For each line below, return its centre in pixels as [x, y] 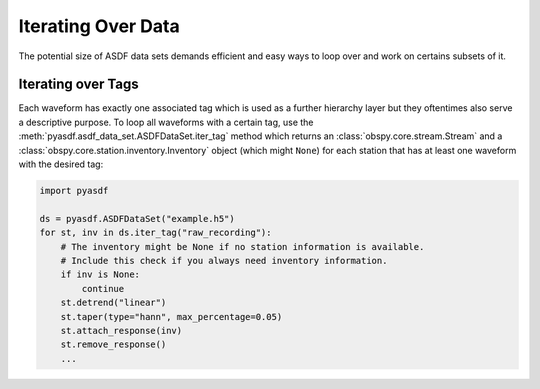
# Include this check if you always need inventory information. [224, 260]
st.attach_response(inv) [121, 330]
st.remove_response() [113, 344]
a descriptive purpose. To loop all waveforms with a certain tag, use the [166, 122]
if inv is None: [100, 274]
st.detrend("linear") [113, 303]
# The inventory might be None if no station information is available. [242, 246]
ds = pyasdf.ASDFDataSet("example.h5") [137, 218]
